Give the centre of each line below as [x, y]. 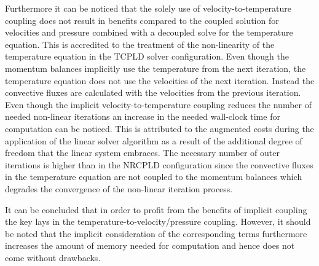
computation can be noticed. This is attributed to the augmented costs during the [159, 128]
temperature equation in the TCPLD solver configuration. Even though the [147, 56]
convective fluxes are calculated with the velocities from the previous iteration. [153, 92]
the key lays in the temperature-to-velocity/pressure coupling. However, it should [158, 221]
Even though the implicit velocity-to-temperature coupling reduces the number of [158, 104]
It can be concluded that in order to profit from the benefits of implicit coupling [156, 209]
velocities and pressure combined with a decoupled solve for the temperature [149, 32]
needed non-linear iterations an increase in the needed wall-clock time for [143, 116]
